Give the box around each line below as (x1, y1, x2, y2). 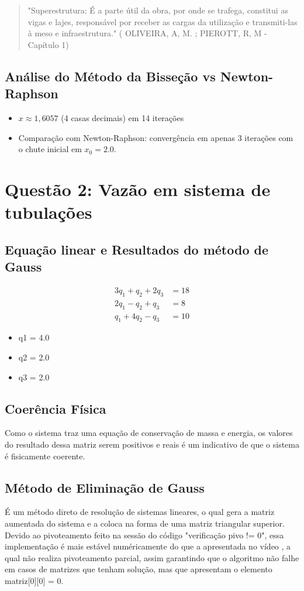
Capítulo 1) (27, 38, 69, 50)
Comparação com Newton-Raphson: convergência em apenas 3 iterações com (18, 131, 293, 143)
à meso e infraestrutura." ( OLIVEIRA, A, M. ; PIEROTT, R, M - (27, 27, 267, 39)
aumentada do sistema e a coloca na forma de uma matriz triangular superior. (5, 517, 285, 529)
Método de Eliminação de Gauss (5, 478, 205, 496)
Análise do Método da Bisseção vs (5, 67, 216, 85)
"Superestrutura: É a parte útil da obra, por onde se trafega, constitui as (27, 4, 288, 16)
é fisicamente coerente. (5, 449, 85, 462)
